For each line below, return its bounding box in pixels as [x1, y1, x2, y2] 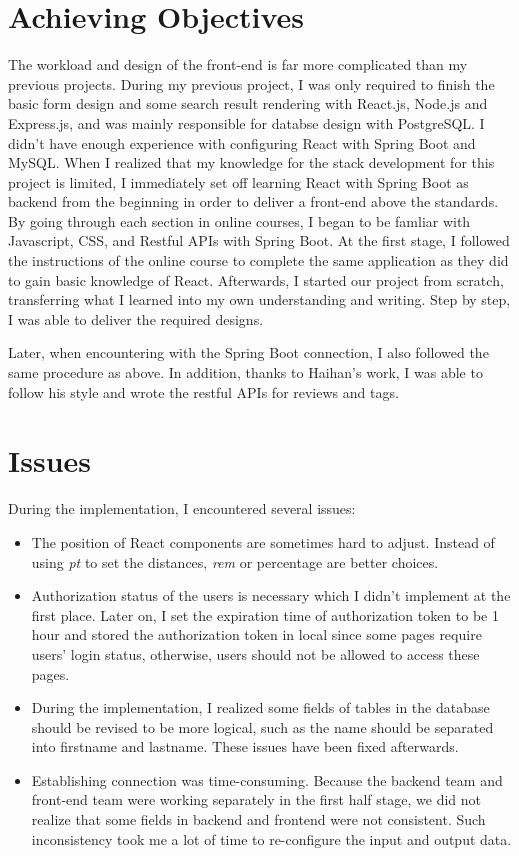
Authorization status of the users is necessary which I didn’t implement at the [31, 585, 511, 606]
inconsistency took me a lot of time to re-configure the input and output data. [31, 828, 512, 849]
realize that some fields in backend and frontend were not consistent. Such [31, 809, 486, 830]
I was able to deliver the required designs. [8, 308, 264, 329]
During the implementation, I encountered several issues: [8, 498, 356, 519]
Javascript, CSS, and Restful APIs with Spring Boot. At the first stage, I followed [8, 230, 510, 251]
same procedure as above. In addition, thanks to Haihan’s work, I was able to [8, 362, 483, 383]
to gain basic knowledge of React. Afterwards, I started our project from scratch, [8, 269, 504, 290]
